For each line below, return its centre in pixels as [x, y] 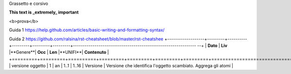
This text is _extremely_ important [44, 12]
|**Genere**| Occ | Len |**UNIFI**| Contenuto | [59, 52]
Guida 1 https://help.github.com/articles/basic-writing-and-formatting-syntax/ [87, 30]
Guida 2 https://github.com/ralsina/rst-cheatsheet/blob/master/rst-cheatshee [86, 39]
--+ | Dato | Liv [212, 45]
